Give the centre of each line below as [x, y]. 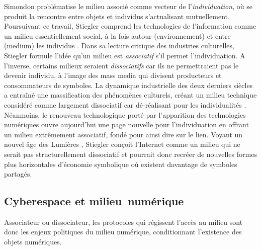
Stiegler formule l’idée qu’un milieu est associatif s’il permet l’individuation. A [125, 55]
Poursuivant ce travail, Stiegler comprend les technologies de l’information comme [130, 26]
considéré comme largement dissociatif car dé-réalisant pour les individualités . [125, 104]
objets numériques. [33, 242]
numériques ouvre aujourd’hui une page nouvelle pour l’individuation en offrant [126, 124]
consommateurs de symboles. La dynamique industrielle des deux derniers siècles [128, 85]
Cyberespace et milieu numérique [94, 201]
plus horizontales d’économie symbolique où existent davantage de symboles [121, 164]
